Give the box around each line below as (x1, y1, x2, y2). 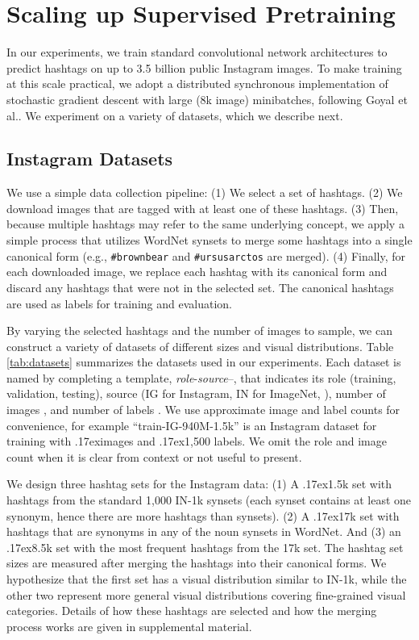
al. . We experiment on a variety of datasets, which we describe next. (6, 107, 343, 123)
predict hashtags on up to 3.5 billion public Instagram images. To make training (6, 59, 402, 76)
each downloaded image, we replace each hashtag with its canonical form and (6, 263, 388, 280)
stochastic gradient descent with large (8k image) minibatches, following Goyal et (6, 90, 408, 107)
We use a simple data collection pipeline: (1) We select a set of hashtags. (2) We (6, 184, 403, 201)
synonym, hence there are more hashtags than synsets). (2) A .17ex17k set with (6, 507, 400, 524)
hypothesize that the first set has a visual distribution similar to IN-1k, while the (6, 571, 407, 588)
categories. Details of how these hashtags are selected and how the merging (6, 602, 377, 619)
